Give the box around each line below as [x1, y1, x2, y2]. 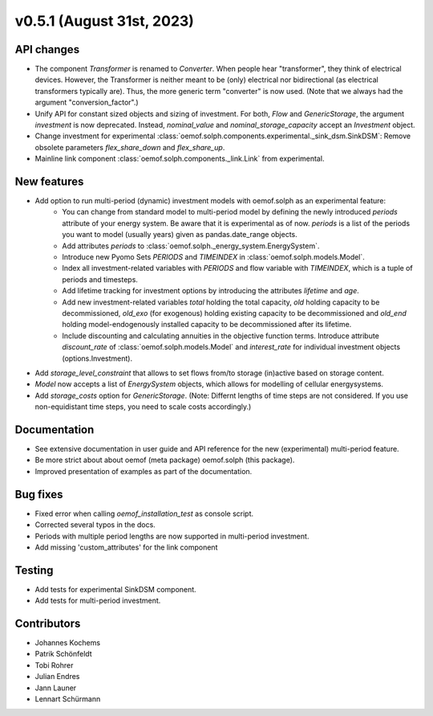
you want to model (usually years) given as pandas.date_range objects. [62, 230, 298, 239]
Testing [14, 563, 54, 577]
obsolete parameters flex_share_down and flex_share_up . [34, 142, 225, 152]
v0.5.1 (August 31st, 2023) [14, 12, 194, 30]
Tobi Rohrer [34, 660, 74, 670]
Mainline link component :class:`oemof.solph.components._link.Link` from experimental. [34, 153, 325, 164]
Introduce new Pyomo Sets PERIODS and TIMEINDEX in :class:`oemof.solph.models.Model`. [62, 252, 365, 262]
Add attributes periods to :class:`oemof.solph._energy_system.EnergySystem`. [62, 241, 320, 251]
